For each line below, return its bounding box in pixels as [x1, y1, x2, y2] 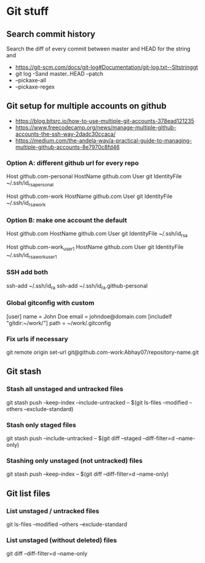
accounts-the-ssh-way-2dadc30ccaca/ [15, 130, 116, 138]
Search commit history [6, 29, 96, 39]
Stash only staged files [6, 420, 77, 429]
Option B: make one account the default [6, 216, 128, 224]
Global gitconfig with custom [6, 299, 95, 307]
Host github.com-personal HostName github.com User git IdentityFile [6, 173, 182, 180]
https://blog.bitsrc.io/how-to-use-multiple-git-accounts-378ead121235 [15, 117, 195, 124]
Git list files [6, 488, 51, 498]
